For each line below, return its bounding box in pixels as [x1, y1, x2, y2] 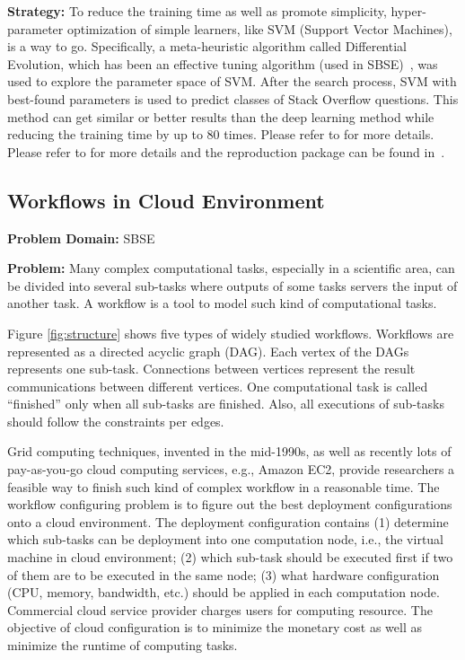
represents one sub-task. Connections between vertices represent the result [7, 359, 416, 378]
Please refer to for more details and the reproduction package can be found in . [7, 142, 445, 161]
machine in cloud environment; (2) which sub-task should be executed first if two [7, 548, 453, 567]
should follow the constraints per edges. [7, 411, 224, 430]
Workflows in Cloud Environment [7, 186, 325, 214]
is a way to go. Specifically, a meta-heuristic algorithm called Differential [7, 37, 407, 56]
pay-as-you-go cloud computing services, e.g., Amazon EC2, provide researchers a [7, 460, 455, 479]
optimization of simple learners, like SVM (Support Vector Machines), [66, 19, 452, 38]
